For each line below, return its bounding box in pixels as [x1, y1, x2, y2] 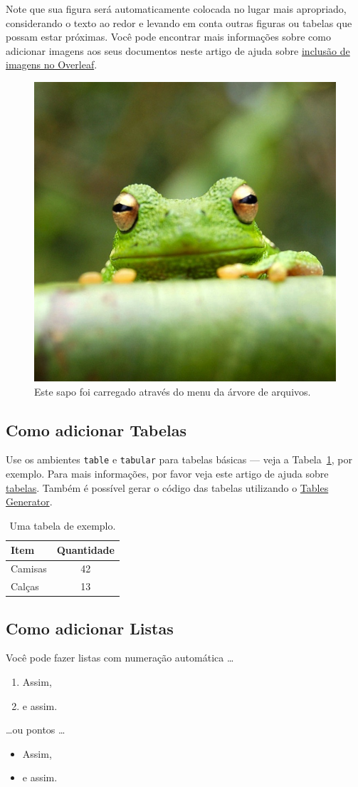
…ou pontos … [6, 722, 65, 737]
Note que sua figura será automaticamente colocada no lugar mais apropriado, [6, 1, 347, 16]
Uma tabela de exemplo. [9, 518, 116, 533]
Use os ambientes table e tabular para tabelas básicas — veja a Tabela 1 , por [6, 452, 352, 467]
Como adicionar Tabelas [6, 418, 186, 441]
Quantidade [56, 542, 115, 557]
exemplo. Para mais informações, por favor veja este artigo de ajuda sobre [6, 466, 329, 481]
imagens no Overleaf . [6, 57, 98, 72]
